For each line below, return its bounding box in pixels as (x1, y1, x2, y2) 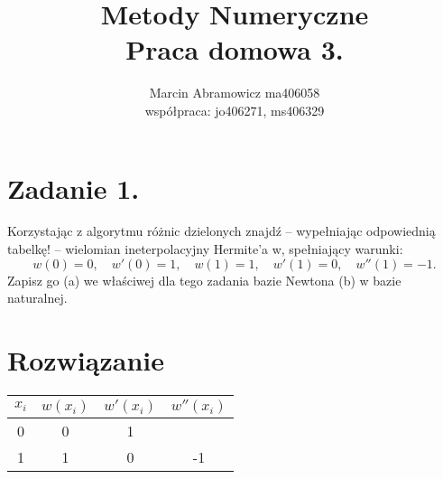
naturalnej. (7, 288, 68, 307)
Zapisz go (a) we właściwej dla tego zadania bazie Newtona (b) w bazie (7, 270, 401, 289)
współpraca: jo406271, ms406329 (144, 100, 325, 119)
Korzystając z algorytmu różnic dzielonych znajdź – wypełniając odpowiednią (7, 221, 436, 240)
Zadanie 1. (7, 169, 140, 206)
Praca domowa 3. (125, 31, 344, 68)
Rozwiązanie (7, 342, 164, 378)
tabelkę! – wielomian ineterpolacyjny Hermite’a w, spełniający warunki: (7, 239, 403, 258)
